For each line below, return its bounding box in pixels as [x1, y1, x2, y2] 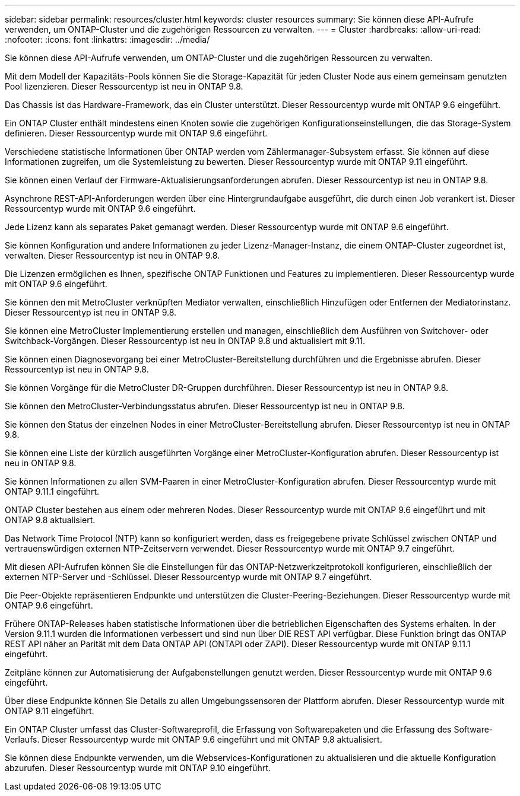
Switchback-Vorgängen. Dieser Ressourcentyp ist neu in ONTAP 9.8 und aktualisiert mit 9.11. [5, 336, 366, 346]
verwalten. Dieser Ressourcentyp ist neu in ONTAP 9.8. [5, 250, 220, 260]
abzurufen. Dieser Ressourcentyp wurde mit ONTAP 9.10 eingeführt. [5, 763, 271, 773]
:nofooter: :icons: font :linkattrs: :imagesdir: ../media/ [5, 34, 210, 44]
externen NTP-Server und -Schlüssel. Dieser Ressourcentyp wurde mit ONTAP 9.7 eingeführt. [5, 572, 372, 582]
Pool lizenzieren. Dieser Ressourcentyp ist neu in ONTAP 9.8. [5, 81, 243, 91]
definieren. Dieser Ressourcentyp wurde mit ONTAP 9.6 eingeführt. [5, 128, 268, 138]
